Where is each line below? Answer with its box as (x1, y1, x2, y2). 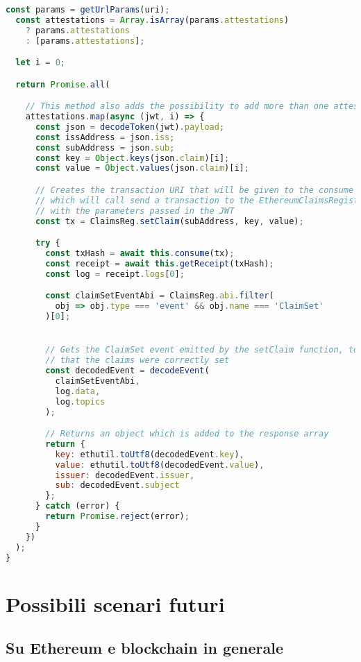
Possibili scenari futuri (6, 589, 225, 618)
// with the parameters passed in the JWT (35, 205, 235, 216)
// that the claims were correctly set (45, 355, 230, 366)
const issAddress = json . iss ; (35, 132, 175, 142)
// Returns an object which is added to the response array (45, 429, 329, 439)
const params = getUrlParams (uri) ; (6, 5, 170, 15)
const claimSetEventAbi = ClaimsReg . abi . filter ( (45, 291, 274, 301)
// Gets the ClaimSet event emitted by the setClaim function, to (45, 345, 359, 355)
